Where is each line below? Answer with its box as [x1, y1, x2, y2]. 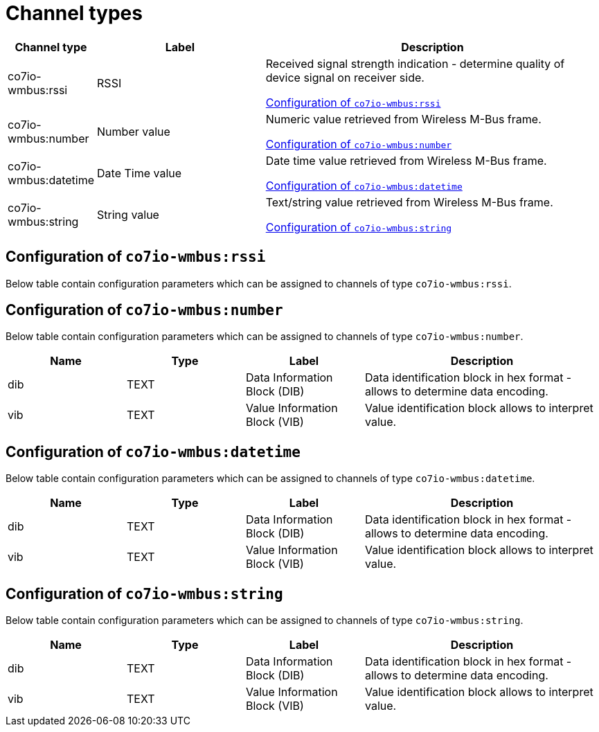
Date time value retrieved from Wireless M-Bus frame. [265, 153, 547, 168]
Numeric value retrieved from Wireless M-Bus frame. [265, 111, 542, 126]
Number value [97, 124, 170, 139]
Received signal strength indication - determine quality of [265, 56, 565, 71]
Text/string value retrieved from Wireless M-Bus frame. [265, 195, 553, 209]
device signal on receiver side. [265, 70, 424, 84]
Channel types [6, 1, 143, 25]
